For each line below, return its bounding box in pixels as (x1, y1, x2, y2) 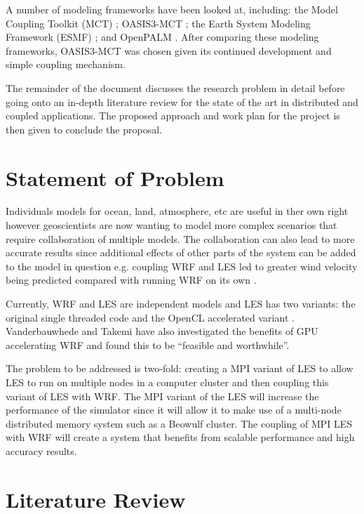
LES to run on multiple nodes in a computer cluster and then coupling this (6, 375, 329, 389)
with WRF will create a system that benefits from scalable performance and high (6, 430, 355, 444)
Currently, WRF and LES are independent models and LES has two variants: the (6, 296, 356, 311)
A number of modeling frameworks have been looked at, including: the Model (6, 2, 338, 16)
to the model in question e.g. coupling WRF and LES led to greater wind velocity (6, 258, 358, 273)
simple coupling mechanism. (6, 57, 126, 72)
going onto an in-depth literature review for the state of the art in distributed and (6, 94, 358, 109)
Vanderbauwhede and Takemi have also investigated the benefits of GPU (6, 324, 318, 338)
